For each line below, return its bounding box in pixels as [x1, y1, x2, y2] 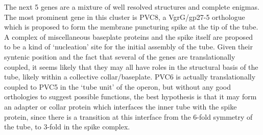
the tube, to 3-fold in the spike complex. [4, 121, 130, 132]
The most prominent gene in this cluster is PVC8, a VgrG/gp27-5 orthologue [4, 11, 245, 22]
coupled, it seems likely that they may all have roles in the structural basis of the [4, 61, 258, 72]
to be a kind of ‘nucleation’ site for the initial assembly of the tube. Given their [4, 41, 253, 52]
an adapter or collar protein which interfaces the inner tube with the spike [4, 101, 237, 112]
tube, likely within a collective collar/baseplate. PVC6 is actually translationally [4, 71, 256, 82]
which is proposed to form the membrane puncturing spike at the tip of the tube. [4, 21, 258, 32]
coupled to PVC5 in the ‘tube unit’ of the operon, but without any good [4, 81, 231, 92]
